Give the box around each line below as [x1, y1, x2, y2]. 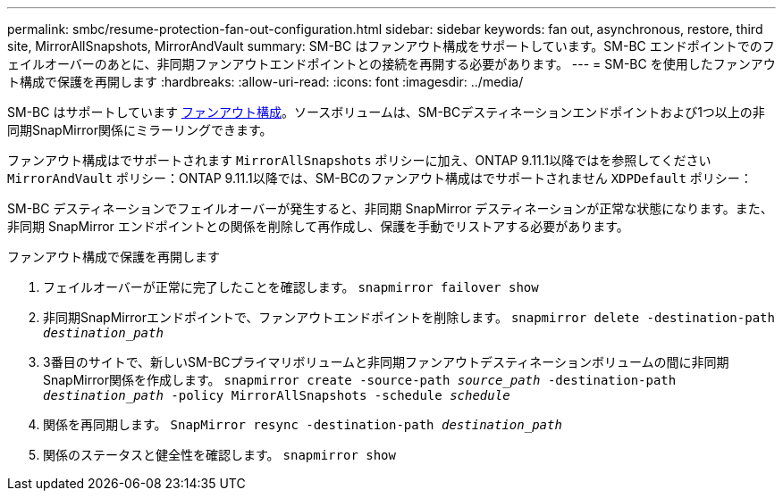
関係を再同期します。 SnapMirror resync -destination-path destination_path [43, 417, 562, 432]
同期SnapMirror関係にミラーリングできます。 [7, 122, 273, 137]
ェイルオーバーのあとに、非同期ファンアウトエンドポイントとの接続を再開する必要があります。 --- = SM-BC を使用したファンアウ [7, 56, 776, 71]
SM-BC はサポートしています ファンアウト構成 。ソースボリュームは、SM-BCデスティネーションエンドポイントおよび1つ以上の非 [7, 104, 765, 120]
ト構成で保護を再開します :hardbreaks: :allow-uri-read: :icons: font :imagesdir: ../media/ [7, 74, 524, 89]
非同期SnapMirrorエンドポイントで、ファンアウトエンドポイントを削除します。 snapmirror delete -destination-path [43, 310, 775, 325]
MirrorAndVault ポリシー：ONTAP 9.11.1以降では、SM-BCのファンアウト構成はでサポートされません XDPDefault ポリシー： [7, 170, 753, 186]
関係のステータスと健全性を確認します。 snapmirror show [43, 447, 396, 462]
